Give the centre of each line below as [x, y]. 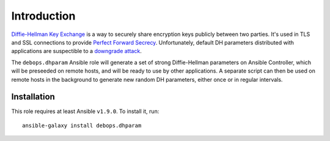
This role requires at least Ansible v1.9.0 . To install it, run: [85, 111]
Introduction [43, 16]
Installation [33, 97]
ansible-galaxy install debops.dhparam [82, 125]
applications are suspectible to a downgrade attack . [76, 51]
